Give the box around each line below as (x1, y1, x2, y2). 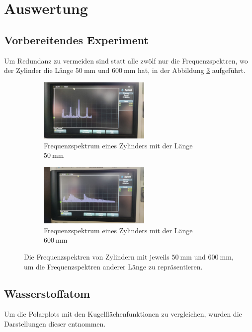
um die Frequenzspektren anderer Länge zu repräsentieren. (24, 261, 203, 271)
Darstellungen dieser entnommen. (4, 319, 106, 329)
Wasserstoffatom (4, 285, 90, 301)
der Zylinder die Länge (4, 65, 74, 75)
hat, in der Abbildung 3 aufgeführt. (138, 65, 246, 75)
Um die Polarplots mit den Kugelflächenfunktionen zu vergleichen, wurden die (4, 309, 242, 319)
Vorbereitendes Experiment (4, 32, 149, 47)
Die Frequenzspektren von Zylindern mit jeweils (24, 252, 169, 262)
